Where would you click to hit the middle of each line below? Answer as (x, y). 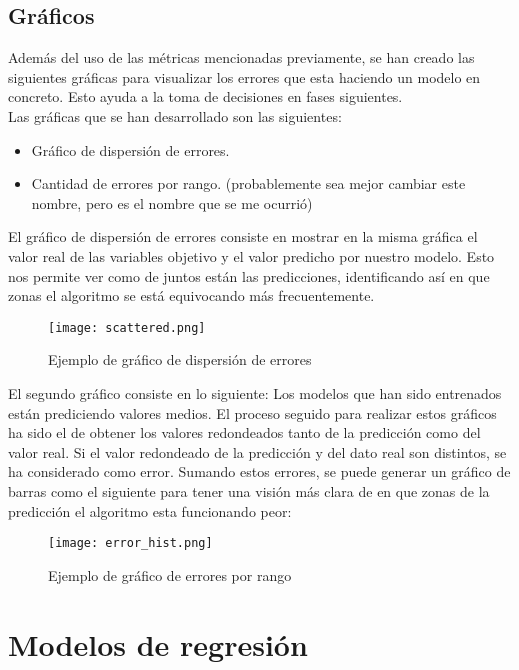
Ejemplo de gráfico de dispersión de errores (180, 359)
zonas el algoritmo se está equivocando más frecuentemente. (191, 295)
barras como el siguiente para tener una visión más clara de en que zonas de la (249, 490)
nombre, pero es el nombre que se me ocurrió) (172, 202)
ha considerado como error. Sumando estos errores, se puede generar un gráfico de (259, 471)
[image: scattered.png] (127, 327)
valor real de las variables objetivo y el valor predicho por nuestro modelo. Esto (251, 255)
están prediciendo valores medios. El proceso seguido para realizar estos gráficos (252, 412)
